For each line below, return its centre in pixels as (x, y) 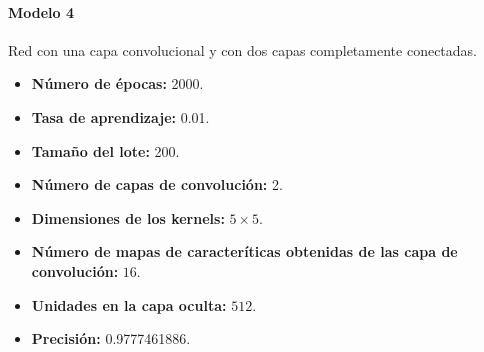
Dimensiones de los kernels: (128, 217)
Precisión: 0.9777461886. (111, 338)
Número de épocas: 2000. (117, 83)
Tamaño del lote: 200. (105, 150)
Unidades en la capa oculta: (129, 304)
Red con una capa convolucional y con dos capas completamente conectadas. (242, 49)
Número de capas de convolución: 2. (157, 184)
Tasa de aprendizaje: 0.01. (120, 116)
